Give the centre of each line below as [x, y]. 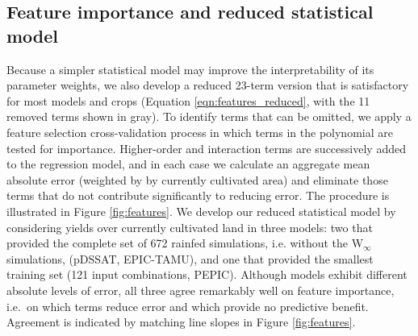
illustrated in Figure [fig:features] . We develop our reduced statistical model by [201, 211]
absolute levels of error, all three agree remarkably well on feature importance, [201, 290]
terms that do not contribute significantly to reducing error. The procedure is [198, 195]
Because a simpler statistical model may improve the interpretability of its [190, 69]
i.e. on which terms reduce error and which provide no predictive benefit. [188, 306]
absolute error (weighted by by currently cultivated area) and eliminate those [197, 179]
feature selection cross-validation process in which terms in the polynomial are [200, 132]
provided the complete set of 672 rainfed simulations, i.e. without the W [185, 243]
